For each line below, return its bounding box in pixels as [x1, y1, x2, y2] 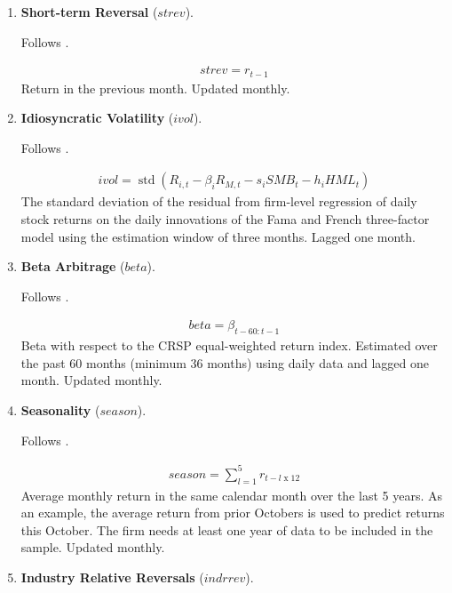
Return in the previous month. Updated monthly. [20, 78, 290, 97]
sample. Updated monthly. [20, 538, 165, 557]
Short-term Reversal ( [20, 3, 158, 20]
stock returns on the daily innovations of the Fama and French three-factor [20, 210, 430, 228]
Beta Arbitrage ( [20, 257, 125, 276]
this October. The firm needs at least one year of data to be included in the [20, 520, 433, 539]
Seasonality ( [20, 401, 100, 420]
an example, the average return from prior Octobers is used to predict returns [20, 503, 445, 522]
